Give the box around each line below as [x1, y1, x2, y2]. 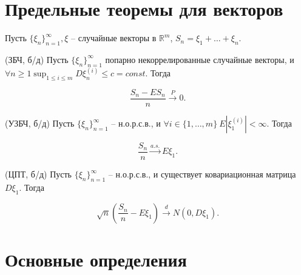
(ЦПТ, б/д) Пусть [5, 168, 72, 181]
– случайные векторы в [71, 31, 157, 44]
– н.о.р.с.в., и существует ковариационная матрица [108, 168, 296, 181]
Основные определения [5, 247, 187, 271]
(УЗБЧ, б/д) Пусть [5, 117, 75, 130]
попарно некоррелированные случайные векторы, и [105, 53, 294, 65]
